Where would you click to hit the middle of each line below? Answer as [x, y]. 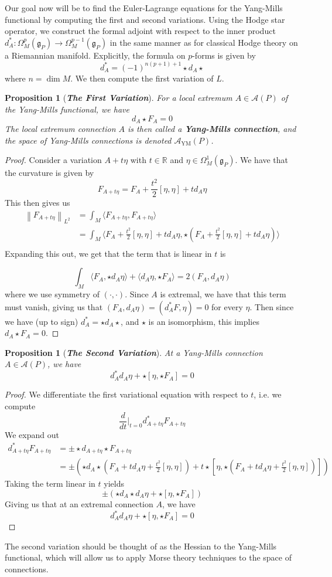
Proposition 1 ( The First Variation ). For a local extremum [119, 98]
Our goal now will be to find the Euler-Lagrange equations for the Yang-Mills [144, 8]
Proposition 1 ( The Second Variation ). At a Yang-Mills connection [134, 352]
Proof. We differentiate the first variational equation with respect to [126, 394]
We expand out [32, 434]
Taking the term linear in [50, 483]
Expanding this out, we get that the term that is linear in [108, 253]
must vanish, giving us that [54, 306]
